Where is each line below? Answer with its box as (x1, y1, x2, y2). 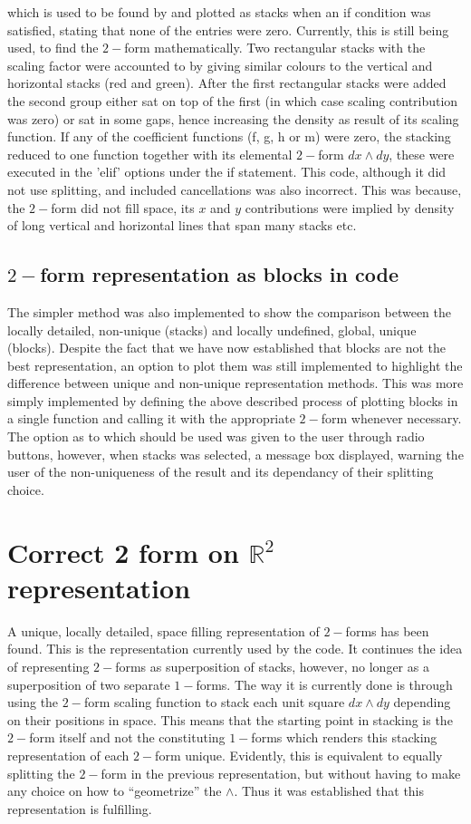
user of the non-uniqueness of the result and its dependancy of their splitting (7, 462, 434, 481)
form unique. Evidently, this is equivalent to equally (155, 745, 443, 764)
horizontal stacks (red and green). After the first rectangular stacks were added (7, 73, 447, 92)
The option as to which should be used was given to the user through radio (7, 427, 425, 446)
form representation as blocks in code (40, 260, 399, 288)
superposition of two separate (7, 674, 170, 693)
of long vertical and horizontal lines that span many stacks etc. (7, 216, 357, 235)
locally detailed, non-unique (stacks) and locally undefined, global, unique (7, 320, 417, 339)
